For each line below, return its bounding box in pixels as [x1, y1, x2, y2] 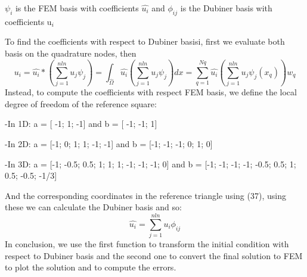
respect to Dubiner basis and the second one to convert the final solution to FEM [5, 249, 303, 262]
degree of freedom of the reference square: [5, 97, 157, 110]
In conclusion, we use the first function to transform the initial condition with [5, 238, 289, 250]
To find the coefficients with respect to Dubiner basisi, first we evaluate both [5, 35, 285, 48]
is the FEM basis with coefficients [15, 2, 139, 14]
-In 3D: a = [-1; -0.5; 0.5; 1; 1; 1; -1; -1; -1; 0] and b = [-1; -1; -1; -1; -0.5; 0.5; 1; [5, 157, 296, 170]
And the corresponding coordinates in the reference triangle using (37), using [5, 189, 286, 201]
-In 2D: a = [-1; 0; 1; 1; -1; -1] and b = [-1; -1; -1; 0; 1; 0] [5, 138, 213, 150]
